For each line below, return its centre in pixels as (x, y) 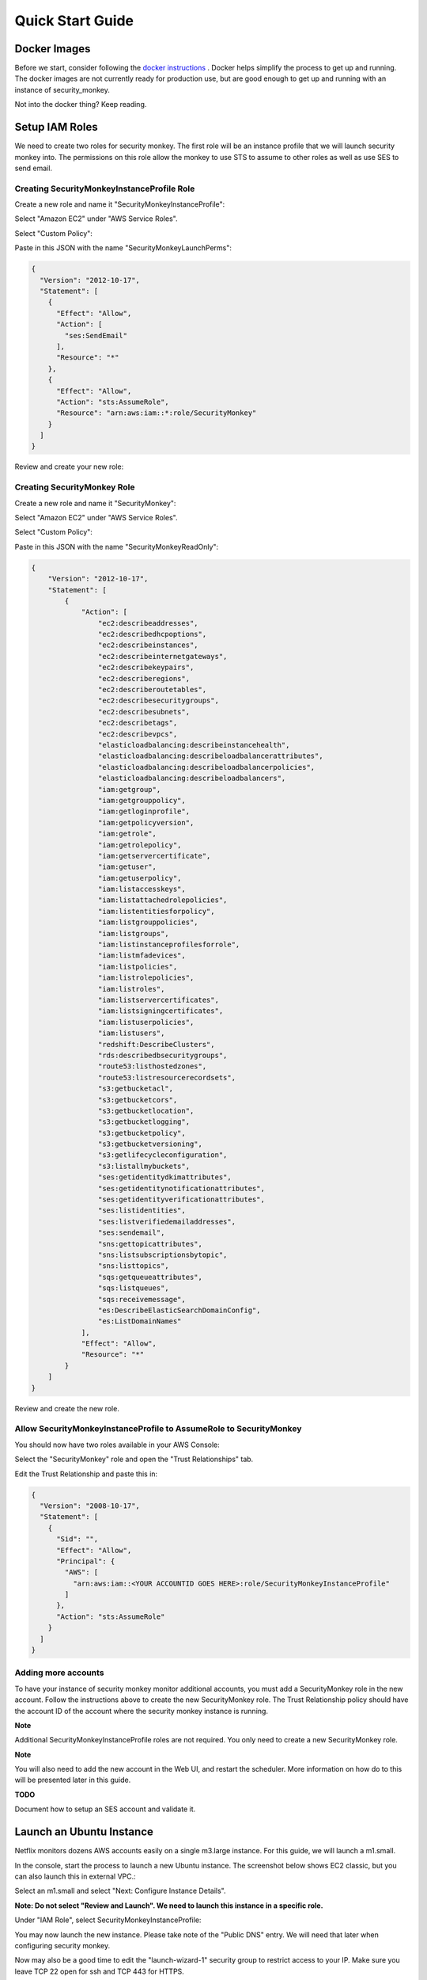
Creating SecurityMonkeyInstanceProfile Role (105, 188)
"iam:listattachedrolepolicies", (162, 900)
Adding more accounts (59, 1673)
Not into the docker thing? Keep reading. (81, 105)
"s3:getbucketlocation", (146, 1110)
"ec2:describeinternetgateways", (162, 656)
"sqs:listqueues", (133, 1288)
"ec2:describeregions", (144, 678)
